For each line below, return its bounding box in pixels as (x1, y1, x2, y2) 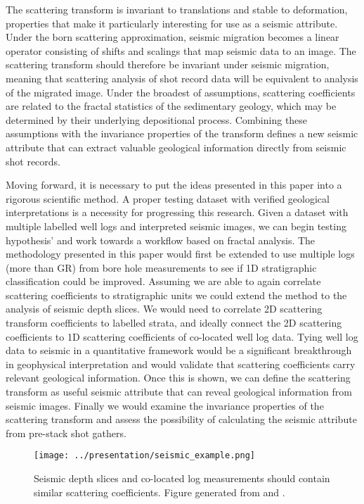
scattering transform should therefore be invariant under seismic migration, (6, 57, 330, 72)
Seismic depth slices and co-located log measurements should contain (34, 471, 330, 486)
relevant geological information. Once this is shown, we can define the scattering (6, 370, 351, 385)
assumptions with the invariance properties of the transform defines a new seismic (6, 126, 358, 141)
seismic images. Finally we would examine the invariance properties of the (6, 398, 324, 412)
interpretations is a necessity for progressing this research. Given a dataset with (6, 205, 349, 220)
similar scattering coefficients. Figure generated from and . (34, 484, 285, 499)
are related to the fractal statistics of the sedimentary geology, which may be (6, 99, 337, 113)
